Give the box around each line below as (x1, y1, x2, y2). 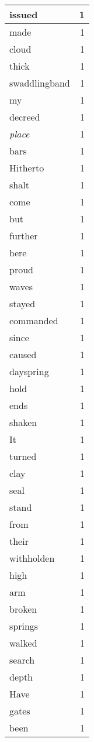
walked (9, 636, 37, 650)
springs (9, 619, 39, 633)
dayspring (9, 365, 49, 378)
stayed (9, 297, 36, 310)
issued (9, 8, 38, 21)
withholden (9, 551, 55, 565)
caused (9, 348, 37, 361)
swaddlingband (9, 76, 70, 90)
